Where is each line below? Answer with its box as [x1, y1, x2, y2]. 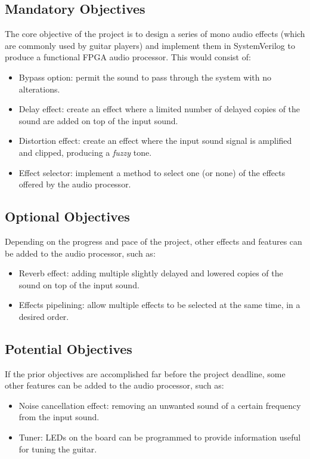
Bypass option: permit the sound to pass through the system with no [18, 70, 271, 83]
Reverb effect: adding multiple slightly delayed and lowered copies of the [18, 267, 283, 279]
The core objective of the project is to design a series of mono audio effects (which [5, 27, 305, 40]
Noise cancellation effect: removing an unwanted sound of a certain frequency [18, 399, 301, 411]
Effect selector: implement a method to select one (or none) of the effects [18, 166, 286, 178]
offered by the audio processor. [18, 178, 131, 190]
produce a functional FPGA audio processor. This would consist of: [5, 51, 251, 63]
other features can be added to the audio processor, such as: [5, 379, 224, 392]
